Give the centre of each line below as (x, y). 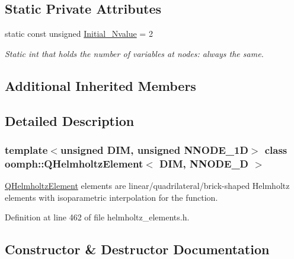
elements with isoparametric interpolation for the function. (111, 197)
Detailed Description (70, 120)
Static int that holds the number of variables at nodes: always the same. (134, 53)
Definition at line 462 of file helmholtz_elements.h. (97, 217)
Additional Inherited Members (100, 85)
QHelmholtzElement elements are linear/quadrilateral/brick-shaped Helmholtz (147, 186)
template (26, 149)
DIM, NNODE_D (204, 163)
